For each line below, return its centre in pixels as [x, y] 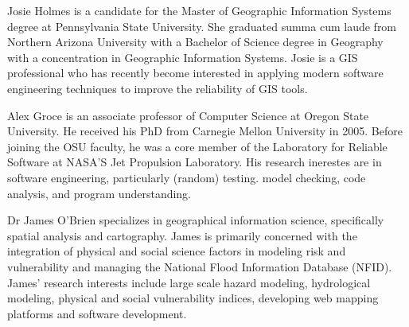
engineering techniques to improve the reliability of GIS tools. [158, 88]
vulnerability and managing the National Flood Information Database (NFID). [200, 266]
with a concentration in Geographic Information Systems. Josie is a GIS [183, 57]
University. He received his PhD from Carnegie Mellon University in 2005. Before [205, 131]
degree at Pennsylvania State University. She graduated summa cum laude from [202, 26]
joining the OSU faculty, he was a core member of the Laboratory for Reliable [197, 146]
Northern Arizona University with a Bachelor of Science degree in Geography [195, 42]
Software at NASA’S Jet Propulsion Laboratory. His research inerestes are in [195, 162]
